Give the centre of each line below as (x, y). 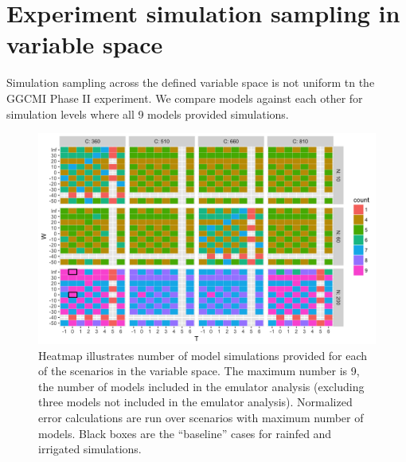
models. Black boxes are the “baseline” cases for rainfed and (185, 433)
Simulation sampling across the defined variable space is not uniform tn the (191, 82)
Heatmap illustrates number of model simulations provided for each (203, 355)
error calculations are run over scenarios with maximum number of (201, 418)
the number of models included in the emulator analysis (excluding (201, 386)
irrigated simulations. (90, 449)
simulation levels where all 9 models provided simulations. (148, 114)
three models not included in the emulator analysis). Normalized (195, 402)
